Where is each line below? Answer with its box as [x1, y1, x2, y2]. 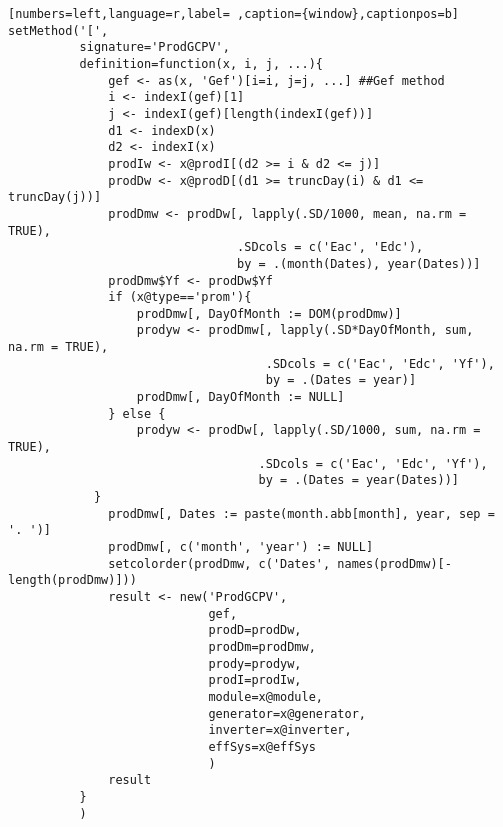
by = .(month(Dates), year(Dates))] [237, 256, 481, 271]
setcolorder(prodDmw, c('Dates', [108, 556, 331, 571]
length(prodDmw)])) [8, 573, 137, 588]
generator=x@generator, [208, 706, 366, 721]
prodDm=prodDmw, [208, 639, 316, 654]
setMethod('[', [8, 23, 109, 38]
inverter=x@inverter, [208, 723, 352, 738]
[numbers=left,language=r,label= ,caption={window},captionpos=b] [8, 7, 460, 21]
